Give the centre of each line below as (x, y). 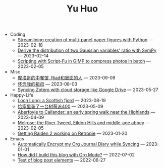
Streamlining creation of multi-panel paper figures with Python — (85, 40)
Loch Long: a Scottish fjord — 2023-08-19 (62, 101)
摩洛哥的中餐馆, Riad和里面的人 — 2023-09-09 (66, 78)
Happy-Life (22, 95)
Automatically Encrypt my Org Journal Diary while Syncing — (81, 144)
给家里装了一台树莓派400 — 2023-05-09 (60, 107)
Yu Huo (82, 9)
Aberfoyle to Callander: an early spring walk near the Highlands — (86, 112)
